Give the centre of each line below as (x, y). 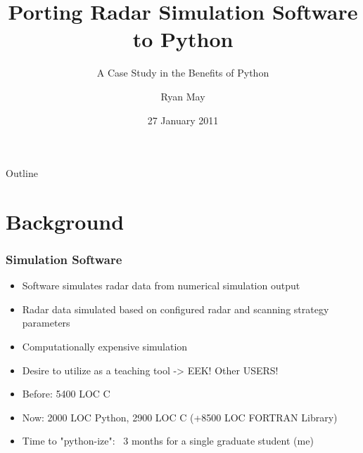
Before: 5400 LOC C (66, 394)
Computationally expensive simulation (105, 347)
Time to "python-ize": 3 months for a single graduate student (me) (168, 441)
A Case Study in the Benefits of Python (183, 73)
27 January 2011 (183, 120)
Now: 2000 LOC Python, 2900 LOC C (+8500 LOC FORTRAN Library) (180, 417)
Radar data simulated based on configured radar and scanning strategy (176, 309)
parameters (46, 323)
